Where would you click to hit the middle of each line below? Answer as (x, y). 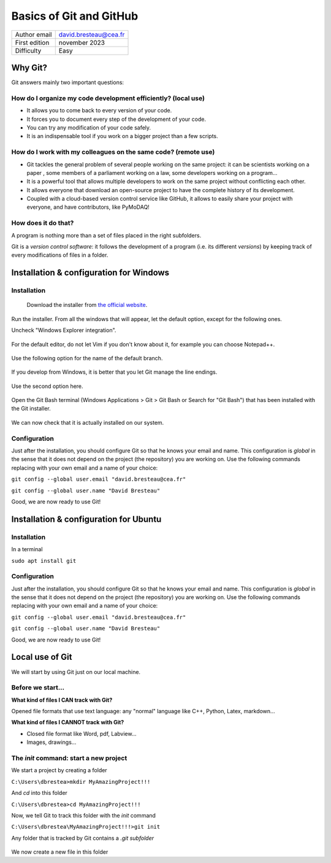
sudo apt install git (44, 561)
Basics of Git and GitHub (75, 16)
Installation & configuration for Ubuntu (86, 519)
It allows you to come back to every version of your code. (99, 110)
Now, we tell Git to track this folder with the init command (84, 815)
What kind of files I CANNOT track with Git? (68, 722)
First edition (32, 42)
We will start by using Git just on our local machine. (76, 671)
